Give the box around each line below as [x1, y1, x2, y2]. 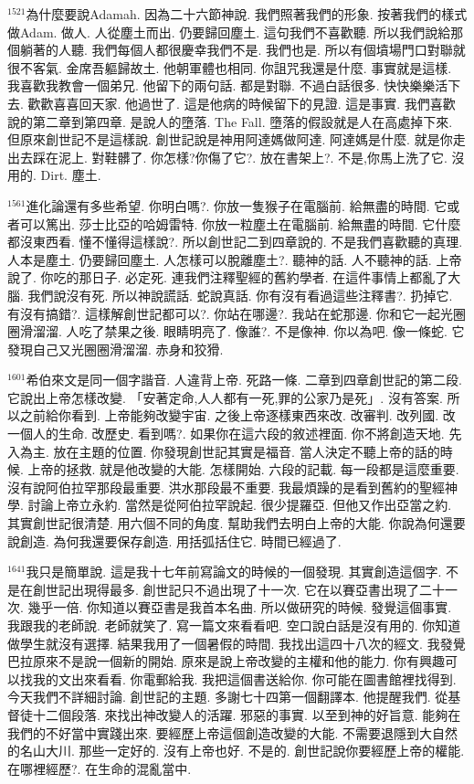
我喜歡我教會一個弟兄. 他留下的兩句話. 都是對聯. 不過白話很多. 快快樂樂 [7, 76, 436, 95]
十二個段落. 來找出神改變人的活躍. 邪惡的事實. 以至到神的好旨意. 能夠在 [32, 705, 461, 724]
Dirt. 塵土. [40, 165, 101, 185]
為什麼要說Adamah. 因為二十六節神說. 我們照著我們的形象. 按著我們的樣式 [26, 5, 468, 23]
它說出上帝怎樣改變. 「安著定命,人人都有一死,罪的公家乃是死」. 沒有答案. [7, 387, 443, 407]
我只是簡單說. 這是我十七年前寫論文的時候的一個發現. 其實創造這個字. [26, 562, 442, 581]
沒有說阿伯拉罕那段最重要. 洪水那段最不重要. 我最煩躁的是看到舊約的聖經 [7, 477, 446, 496]
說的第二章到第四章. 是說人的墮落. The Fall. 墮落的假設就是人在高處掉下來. [7, 111, 453, 131]
